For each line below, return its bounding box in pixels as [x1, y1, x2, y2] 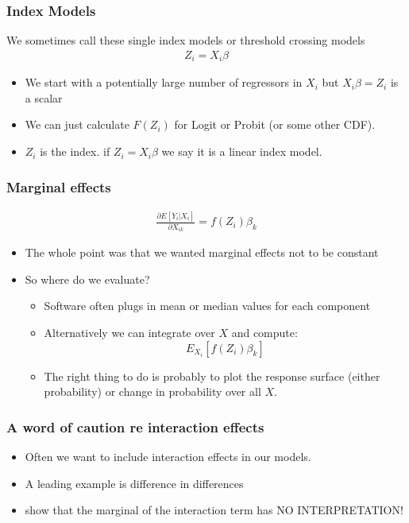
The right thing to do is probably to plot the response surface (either [44, 367, 380, 384]
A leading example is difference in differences [25, 475, 244, 491]
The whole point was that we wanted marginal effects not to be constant [25, 244, 379, 261]
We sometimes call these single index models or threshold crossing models [6, 32, 365, 48]
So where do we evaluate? [25, 270, 150, 287]
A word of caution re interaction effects [6, 416, 264, 436]
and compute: [231, 323, 298, 340]
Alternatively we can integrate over [44, 323, 215, 340]
